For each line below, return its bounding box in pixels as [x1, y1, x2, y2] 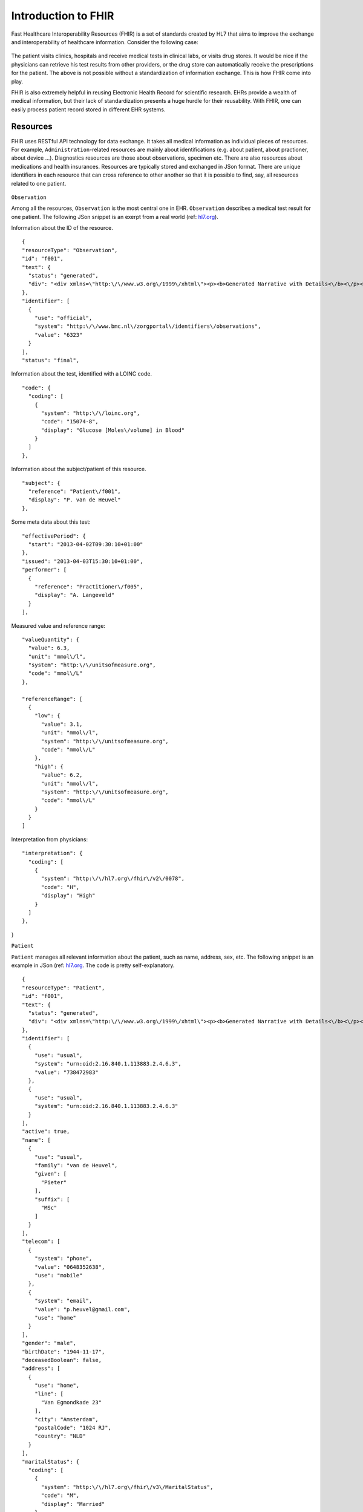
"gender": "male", [22, 1340, 77, 1347]
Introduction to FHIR [11, 9, 114, 22]
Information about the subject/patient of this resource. [11, 466, 146, 473]
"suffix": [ [34, 1196, 70, 1203]
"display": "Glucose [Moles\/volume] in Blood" [41, 426, 185, 434]
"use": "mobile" [34, 1272, 83, 1279]
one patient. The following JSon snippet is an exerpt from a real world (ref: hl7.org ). [11, 213, 219, 220]
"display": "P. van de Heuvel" [28, 497, 121, 503]
